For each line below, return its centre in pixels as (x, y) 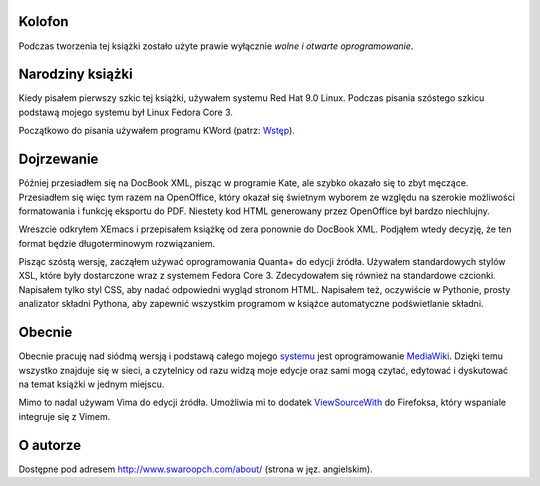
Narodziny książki (76, 74)
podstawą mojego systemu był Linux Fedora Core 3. (126, 112)
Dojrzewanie (58, 159)
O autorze (50, 445)
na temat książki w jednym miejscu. (91, 384)
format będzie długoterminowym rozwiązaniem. (117, 243)
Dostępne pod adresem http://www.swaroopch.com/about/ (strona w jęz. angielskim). (196, 469)
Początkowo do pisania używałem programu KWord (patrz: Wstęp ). (156, 131)
